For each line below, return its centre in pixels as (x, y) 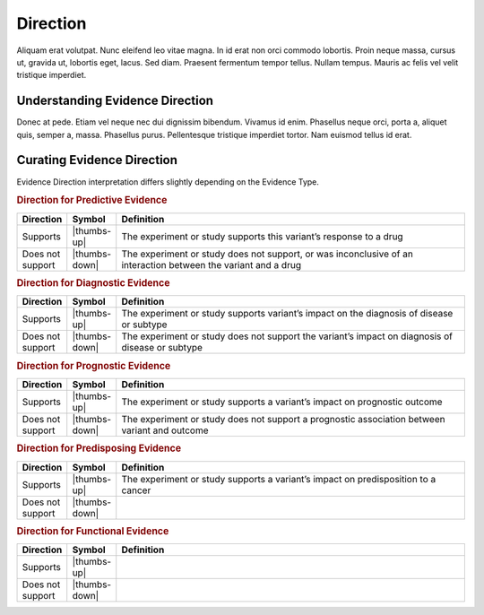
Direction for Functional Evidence (93, 531)
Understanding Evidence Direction (115, 101)
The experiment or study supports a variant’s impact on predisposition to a (279, 479)
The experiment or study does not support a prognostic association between (283, 419)
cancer (136, 490)
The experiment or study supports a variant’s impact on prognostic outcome (282, 402)
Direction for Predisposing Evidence (99, 448)
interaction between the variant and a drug (212, 264)
